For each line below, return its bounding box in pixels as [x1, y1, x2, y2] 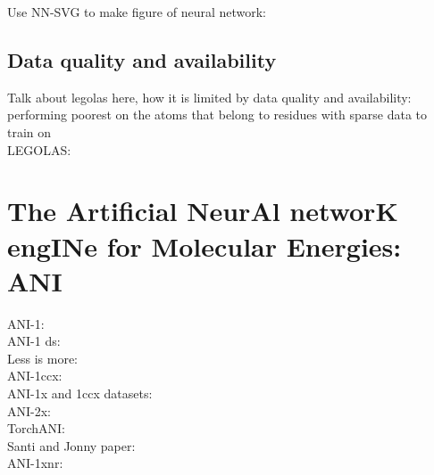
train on [7, 122, 52, 141]
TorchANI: [7, 419, 65, 438]
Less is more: [7, 348, 78, 367]
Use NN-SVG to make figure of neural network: [7, 3, 266, 20]
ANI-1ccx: [7, 366, 63, 385]
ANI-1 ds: [7, 332, 61, 350]
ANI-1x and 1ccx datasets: [7, 384, 153, 403]
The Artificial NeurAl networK [7, 192, 398, 229]
